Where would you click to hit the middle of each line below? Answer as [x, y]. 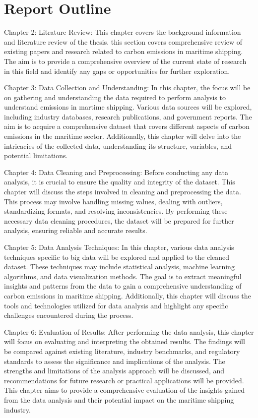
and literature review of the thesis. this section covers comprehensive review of [123, 41]
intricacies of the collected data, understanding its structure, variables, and [118, 146]
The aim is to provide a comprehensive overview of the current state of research [125, 61]
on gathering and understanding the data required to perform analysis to [115, 97]
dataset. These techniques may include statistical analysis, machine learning [119, 267]
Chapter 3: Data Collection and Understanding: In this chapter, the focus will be [127, 88]
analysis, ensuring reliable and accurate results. [76, 230]
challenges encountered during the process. [69, 315]
